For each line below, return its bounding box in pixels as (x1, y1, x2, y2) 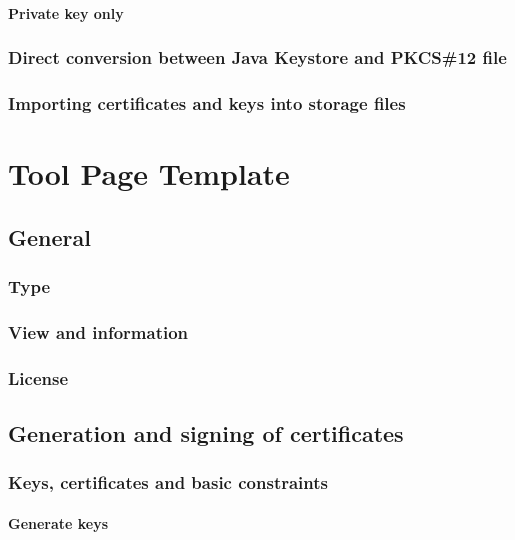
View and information (8, 319, 189, 344)
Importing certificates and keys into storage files (8, 90, 406, 115)
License (8, 365, 69, 390)
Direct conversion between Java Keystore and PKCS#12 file (8, 45, 507, 70)
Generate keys (8, 512, 109, 533)
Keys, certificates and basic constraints (8, 470, 328, 495)
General (8, 221, 91, 252)
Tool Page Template (8, 153, 290, 194)
